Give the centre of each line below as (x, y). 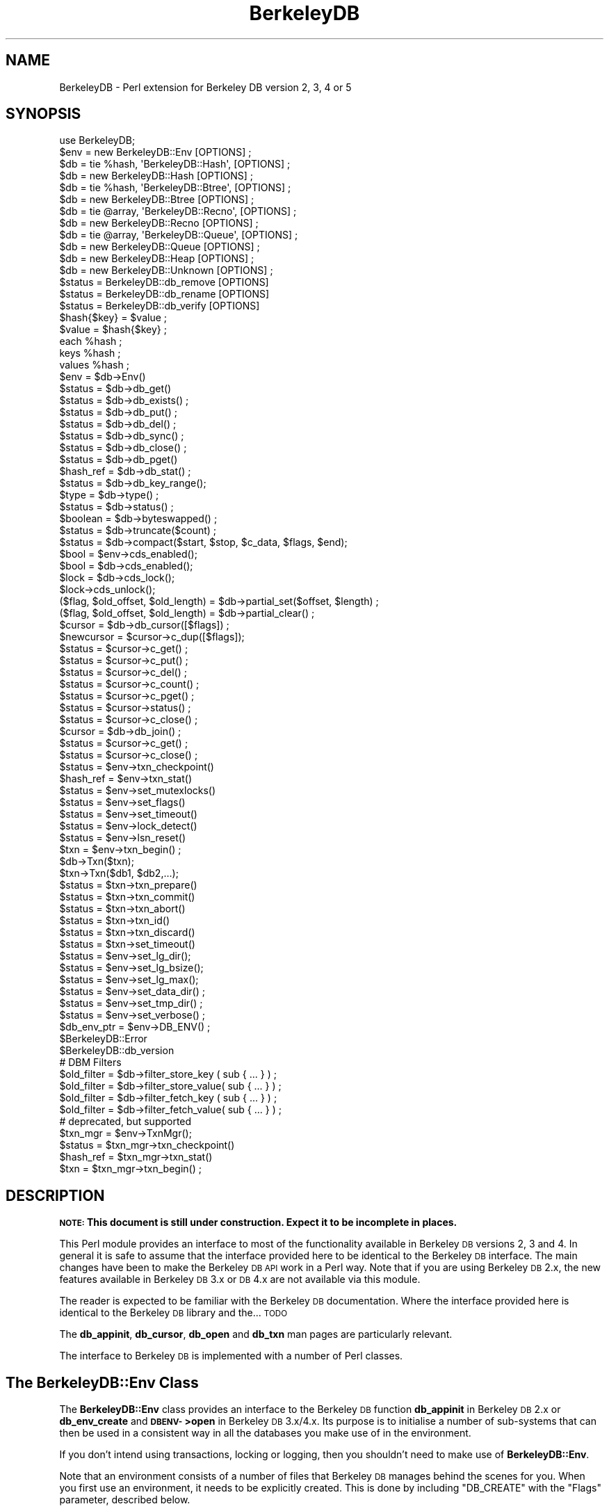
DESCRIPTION (55, 1195)
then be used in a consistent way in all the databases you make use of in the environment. (265, 1433)
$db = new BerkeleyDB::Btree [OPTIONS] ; (157, 200)
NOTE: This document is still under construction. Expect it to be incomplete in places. (258, 1222)
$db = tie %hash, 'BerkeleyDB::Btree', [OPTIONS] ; (175, 188)
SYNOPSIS (43, 114)
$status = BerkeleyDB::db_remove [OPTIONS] (164, 282)
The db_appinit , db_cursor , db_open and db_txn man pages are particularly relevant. (256, 1334)
